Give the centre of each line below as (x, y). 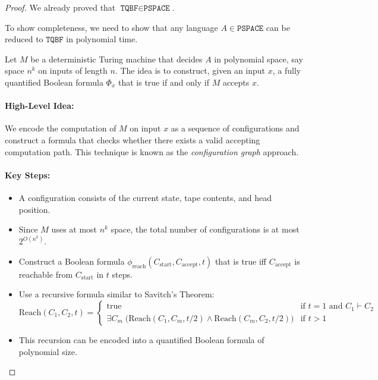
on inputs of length (73, 70)
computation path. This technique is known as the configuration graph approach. (152, 151)
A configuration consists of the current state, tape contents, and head (145, 197)
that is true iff (240, 261)
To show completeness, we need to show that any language (111, 27)
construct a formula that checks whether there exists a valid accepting (133, 139)
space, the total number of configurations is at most (205, 229)
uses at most (74, 229)
